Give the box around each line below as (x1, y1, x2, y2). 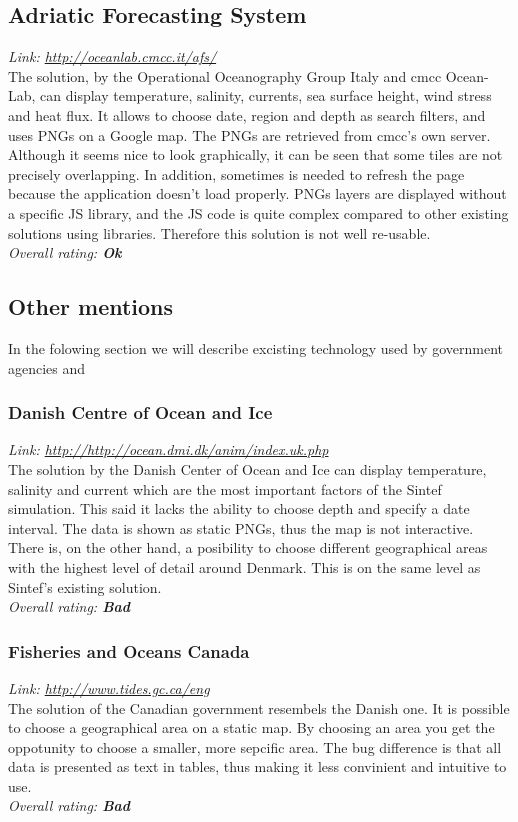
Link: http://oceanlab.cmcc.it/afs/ (8, 46, 217, 67)
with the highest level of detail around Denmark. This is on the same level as (8, 556, 481, 577)
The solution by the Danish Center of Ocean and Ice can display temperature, (8, 458, 487, 479)
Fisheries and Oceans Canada (8, 638, 250, 663)
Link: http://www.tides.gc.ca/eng (8, 677, 210, 698)
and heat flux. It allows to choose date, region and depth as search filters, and (8, 104, 486, 125)
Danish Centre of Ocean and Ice (8, 400, 273, 425)
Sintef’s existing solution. (8, 576, 162, 597)
